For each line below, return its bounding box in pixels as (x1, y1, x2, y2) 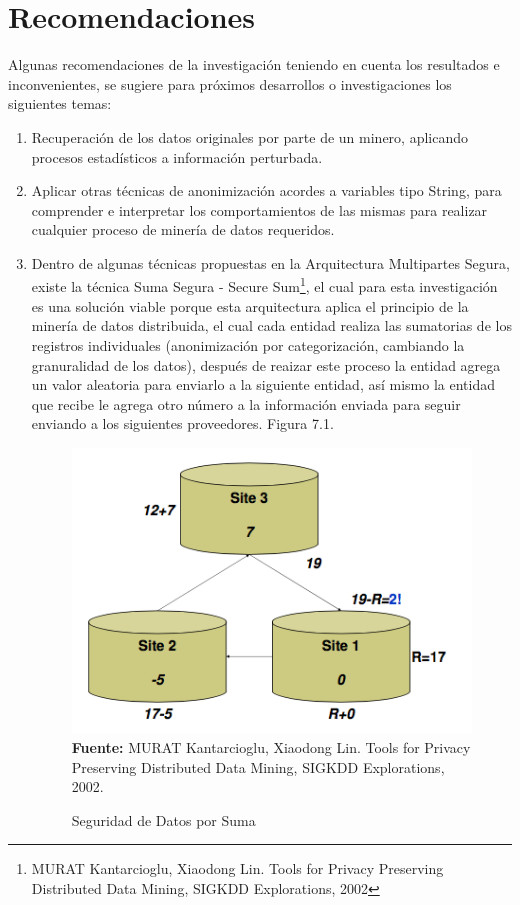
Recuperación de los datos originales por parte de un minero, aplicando (31, 126, 468, 147)
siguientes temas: (8, 93, 112, 114)
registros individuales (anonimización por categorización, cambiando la (31, 334, 465, 355)
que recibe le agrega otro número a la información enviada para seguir (31, 393, 461, 414)
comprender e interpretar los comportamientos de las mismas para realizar (31, 199, 488, 220)
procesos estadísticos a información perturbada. (31, 146, 323, 167)
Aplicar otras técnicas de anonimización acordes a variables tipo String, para (31, 180, 502, 201)
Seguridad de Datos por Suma (71, 809, 256, 830)
